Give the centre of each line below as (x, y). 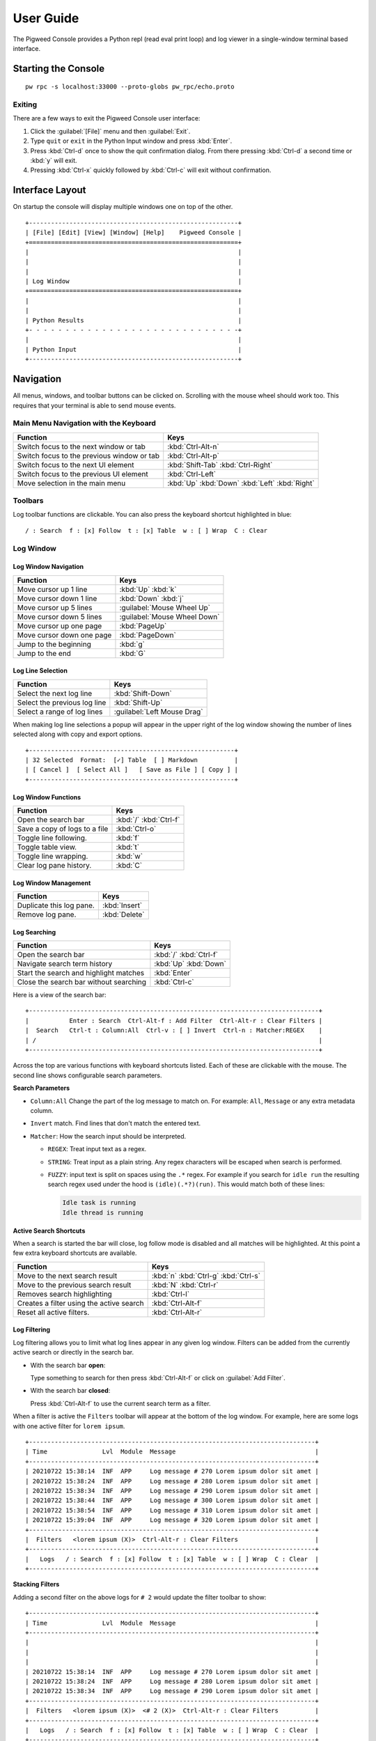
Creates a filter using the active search (80, 1303)
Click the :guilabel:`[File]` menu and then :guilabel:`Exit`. (110, 131)
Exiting (25, 104)
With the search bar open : (68, 1365)
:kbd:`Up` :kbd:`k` (148, 589)
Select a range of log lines (60, 712)
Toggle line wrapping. (53, 857)
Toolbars (28, 501)
